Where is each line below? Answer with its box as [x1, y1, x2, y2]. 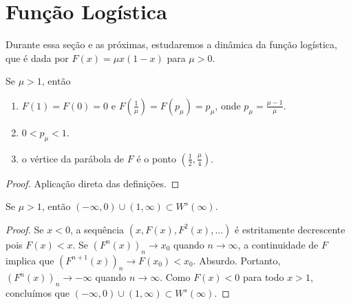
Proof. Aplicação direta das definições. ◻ [6, 176, 180, 190]
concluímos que [6, 286, 70, 300]
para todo [242, 270, 284, 284]
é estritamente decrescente [235, 222, 345, 236]
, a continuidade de [237, 237, 319, 251]
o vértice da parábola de [21, 151, 125, 165]
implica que [6, 253, 54, 267]
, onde [215, 98, 241, 112]
